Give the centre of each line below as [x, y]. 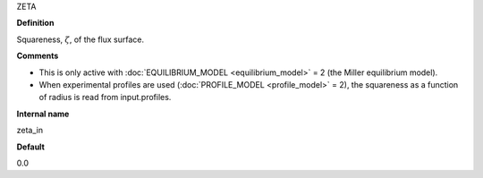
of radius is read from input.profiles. [105, 97]
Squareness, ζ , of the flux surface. [80, 39]
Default [30, 147]
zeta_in [30, 131]
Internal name [43, 114]
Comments [38, 56]
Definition [35, 23]
